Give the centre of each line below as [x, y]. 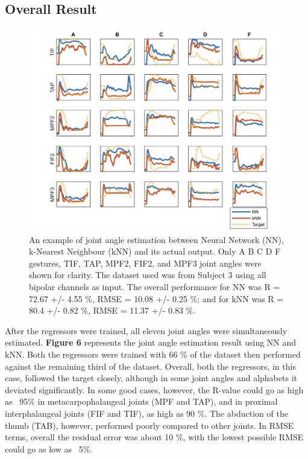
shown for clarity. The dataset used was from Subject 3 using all [148, 275]
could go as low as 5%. [49, 448]
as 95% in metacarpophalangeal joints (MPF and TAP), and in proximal [141, 401]
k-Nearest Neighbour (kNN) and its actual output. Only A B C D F [155, 251]
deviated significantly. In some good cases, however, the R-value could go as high [154, 389]
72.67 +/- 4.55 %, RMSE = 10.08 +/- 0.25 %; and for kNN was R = [156, 298]
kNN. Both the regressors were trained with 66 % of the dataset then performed [153, 354]
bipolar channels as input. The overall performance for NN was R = [155, 286]
